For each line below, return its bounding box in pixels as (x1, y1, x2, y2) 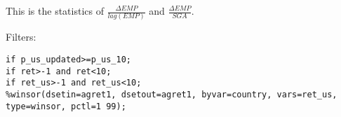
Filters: (6, 29, 36, 44)
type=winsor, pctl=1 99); (6, 101, 126, 111)
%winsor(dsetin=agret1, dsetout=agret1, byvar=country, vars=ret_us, (6, 89, 337, 99)
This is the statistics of (6, 4, 104, 18)
